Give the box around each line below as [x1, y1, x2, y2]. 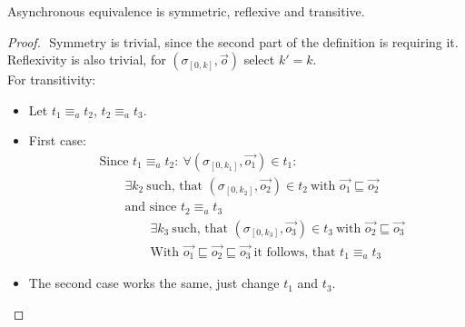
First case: [28, 131, 86, 150]
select [243, 50, 275, 69]
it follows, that [253, 245, 336, 259]
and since [124, 201, 177, 214]
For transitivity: [7, 70, 96, 89]
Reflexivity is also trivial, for [7, 50, 166, 69]
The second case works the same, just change [28, 273, 280, 292]
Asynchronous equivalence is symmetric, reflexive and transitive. [7, 2, 365, 20]
